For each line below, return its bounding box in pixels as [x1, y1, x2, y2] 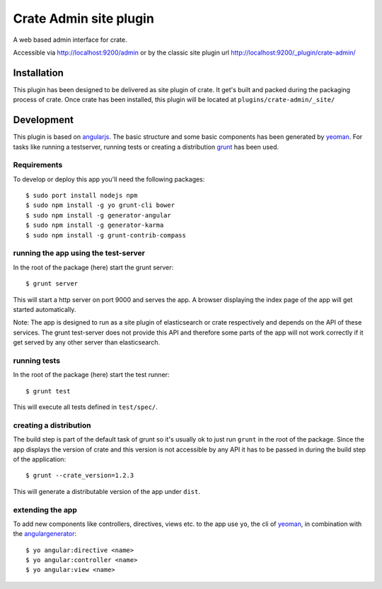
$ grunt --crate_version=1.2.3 [25, 471, 134, 480]
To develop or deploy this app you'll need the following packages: [13, 174, 205, 184]
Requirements [13, 160, 63, 170]
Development [13, 114, 74, 126]
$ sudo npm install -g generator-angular [25, 211, 171, 219]
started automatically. [13, 305, 76, 313]
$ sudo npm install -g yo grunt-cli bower [25, 201, 175, 209]
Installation [13, 67, 64, 79]
